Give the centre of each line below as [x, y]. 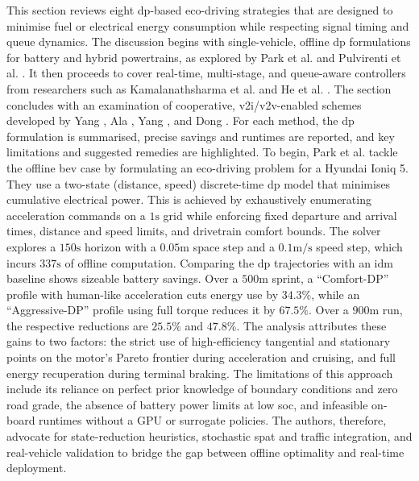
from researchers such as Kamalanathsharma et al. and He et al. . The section [199, 88]
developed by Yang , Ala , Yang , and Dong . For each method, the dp [180, 120]
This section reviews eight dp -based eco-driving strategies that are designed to [200, 10]
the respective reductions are [77, 325]
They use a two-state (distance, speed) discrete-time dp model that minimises [199, 183]
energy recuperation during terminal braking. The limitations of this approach [200, 373]
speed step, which [359, 246]
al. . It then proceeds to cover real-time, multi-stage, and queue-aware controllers [206, 73]
